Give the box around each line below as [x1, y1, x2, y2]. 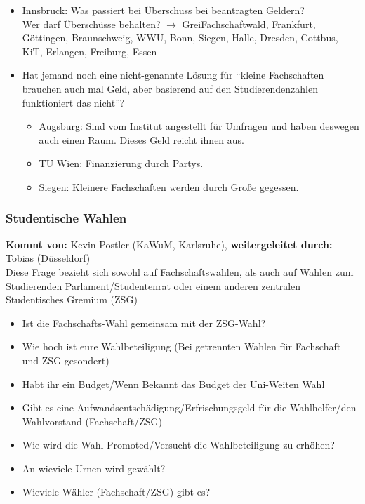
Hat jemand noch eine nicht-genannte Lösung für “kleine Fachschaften [22, 67, 324, 82]
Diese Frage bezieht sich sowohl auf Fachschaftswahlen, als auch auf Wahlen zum [6, 264, 354, 279]
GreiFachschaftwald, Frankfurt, [182, 16, 316, 31]
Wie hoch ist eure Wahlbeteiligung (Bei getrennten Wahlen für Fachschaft [22, 339, 341, 354]
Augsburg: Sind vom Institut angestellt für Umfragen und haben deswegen [39, 119, 359, 133]
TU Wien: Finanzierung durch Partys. [39, 156, 204, 171]
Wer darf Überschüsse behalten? [22, 16, 161, 31]
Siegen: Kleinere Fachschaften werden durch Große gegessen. [39, 179, 299, 194]
